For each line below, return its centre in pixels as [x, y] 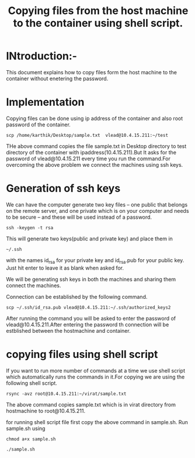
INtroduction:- [42, 56]
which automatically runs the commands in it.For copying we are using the [95, 377]
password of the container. [39, 125]
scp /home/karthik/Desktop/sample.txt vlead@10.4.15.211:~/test [87, 135]
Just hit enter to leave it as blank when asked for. [65, 268]
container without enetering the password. [57, 78]
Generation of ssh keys [63, 189]
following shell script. [32, 383]
